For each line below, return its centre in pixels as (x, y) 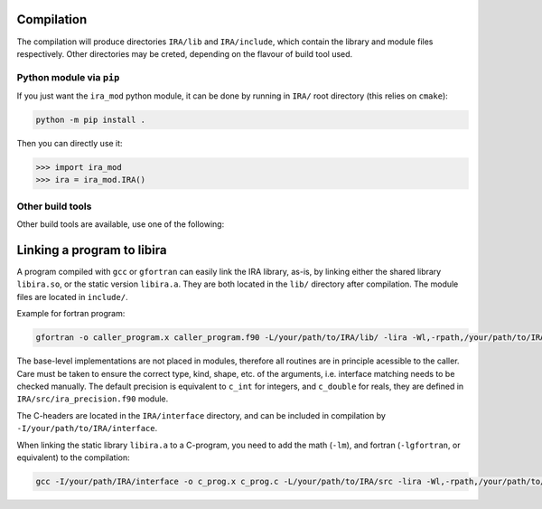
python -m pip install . (91, 120)
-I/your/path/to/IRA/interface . (87, 429)
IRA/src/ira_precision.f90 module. (93, 399)
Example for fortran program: (71, 314)
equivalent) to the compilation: (73, 457)
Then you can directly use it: (70, 144)
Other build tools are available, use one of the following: (121, 224)
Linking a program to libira (92, 250)
